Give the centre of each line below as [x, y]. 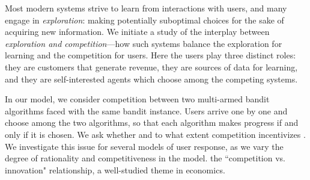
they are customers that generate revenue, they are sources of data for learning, [151, 67]
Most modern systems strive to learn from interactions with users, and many [146, 8]
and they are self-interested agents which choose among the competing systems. [151, 79]
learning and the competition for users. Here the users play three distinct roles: [150, 55]
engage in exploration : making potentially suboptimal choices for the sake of [144, 20]
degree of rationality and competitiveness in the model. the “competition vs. [145, 158]
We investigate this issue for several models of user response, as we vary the [144, 146]
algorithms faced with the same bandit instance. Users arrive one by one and [146, 110]
